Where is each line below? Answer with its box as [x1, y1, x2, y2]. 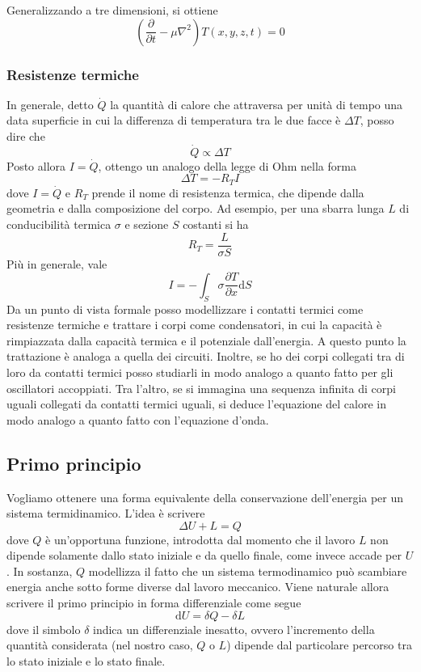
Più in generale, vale [6, 255, 107, 272]
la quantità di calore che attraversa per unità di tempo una [110, 95, 403, 112]
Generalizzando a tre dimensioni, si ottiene [6, 2, 218, 18]
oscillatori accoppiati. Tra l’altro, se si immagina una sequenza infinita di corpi [6, 379, 396, 396]
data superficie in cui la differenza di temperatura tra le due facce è [6, 112, 341, 129]
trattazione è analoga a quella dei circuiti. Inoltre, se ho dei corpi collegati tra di [6, 348, 405, 365]
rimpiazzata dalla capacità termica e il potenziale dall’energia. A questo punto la [6, 332, 406, 349]
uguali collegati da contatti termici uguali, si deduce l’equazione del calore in [6, 395, 386, 412]
